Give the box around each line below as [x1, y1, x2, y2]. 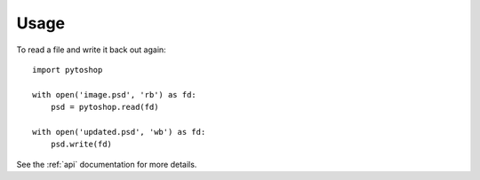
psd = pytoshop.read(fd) [50, 102, 159, 113]
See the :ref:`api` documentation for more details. [16, 159, 197, 169]
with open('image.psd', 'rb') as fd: [32, 90, 197, 99]
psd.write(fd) [50, 139, 113, 150]
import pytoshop [32, 65, 103, 74]
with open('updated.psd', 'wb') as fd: [32, 127, 206, 137]
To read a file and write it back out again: [16, 44, 166, 55]
